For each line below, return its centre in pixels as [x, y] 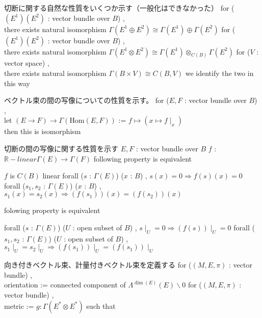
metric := [19, 306]
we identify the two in [219, 73]
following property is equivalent [143, 158]
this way [17, 83]
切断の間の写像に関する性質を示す [61, 149]
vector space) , [27, 63]
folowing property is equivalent [52, 210]
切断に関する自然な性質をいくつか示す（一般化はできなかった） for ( [119, 8]
